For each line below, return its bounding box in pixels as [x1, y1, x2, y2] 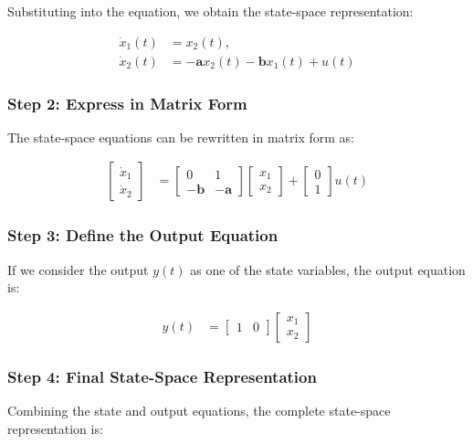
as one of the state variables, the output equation [190, 259, 466, 279]
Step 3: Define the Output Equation [7, 224, 279, 247]
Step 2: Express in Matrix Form [7, 91, 247, 114]
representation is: [7, 418, 103, 438]
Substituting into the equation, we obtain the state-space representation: [7, 2, 414, 20]
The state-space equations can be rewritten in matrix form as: [7, 127, 354, 146]
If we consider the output [7, 259, 149, 279]
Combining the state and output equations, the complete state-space [7, 401, 391, 420]
